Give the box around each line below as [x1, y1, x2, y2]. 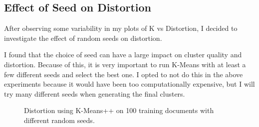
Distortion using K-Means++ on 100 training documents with [24, 105, 214, 116]
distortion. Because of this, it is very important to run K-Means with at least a [4, 59, 246, 69]
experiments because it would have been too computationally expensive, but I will [4, 79, 255, 89]
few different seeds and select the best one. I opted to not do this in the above [4, 69, 243, 79]
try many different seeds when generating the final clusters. [4, 88, 185, 99]
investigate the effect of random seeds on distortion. [4, 32, 162, 43]
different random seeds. [24, 115, 95, 125]
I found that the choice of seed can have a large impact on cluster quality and [4, 49, 242, 60]
